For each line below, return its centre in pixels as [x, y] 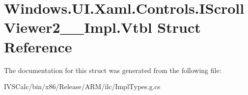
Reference [38, 46]
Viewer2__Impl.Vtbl [78, 27]
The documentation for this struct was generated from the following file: [113, 70]
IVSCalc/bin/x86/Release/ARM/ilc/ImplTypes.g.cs [82, 86]
